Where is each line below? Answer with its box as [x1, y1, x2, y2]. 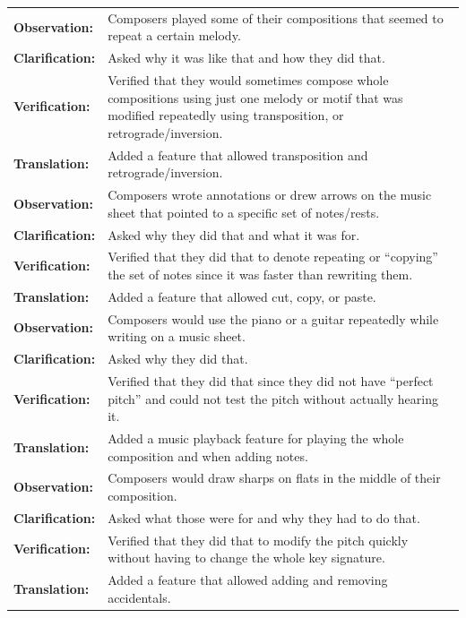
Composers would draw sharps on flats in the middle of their [108, 468, 441, 487]
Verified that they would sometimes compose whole [108, 71, 389, 90]
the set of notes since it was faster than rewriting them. [108, 264, 413, 283]
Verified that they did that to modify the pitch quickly [108, 530, 409, 549]
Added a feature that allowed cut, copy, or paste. [108, 287, 376, 305]
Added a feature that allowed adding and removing [108, 571, 388, 589]
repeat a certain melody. [108, 26, 241, 45]
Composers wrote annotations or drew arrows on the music [108, 185, 432, 204]
